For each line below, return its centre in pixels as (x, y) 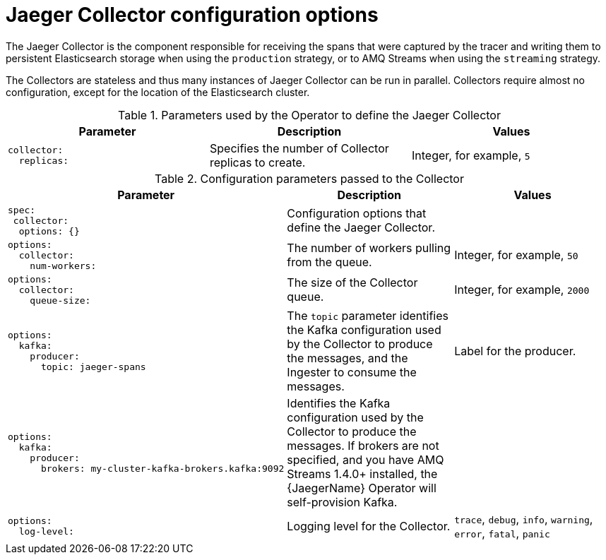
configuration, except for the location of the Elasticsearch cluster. (158, 92)
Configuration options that (357, 214)
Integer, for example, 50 (516, 255)
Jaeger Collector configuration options (192, 15)
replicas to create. (257, 162)
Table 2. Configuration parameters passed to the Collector (309, 178)
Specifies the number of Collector (299, 148)
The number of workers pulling (369, 248)
